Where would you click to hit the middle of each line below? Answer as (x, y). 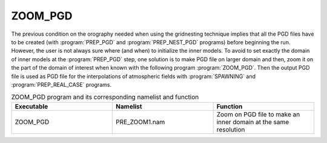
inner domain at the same (253, 122)
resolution (231, 129)
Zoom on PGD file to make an (258, 114)
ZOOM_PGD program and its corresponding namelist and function (105, 97)
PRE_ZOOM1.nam (140, 122)
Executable (31, 106)
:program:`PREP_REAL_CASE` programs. (61, 84)
